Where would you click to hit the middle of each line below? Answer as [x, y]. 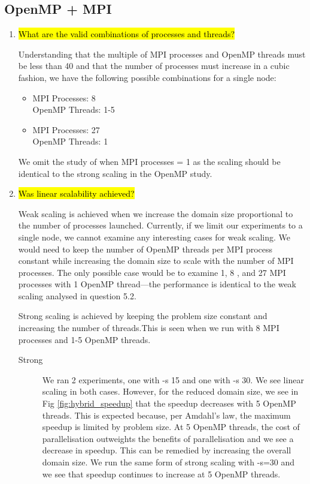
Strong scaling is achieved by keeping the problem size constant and [143, 316]
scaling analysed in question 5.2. [77, 295]
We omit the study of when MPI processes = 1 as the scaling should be [149, 161]
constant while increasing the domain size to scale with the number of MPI [156, 261]
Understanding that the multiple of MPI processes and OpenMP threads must [162, 54]
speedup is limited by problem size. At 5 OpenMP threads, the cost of [171, 427]
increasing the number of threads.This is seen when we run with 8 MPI [149, 328]
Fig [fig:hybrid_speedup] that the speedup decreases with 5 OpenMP [169, 403]
